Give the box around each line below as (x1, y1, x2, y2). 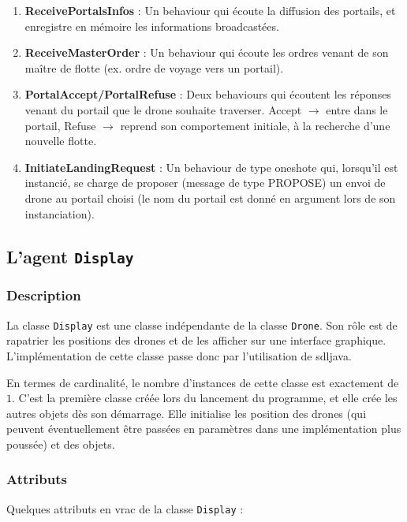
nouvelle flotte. (24, 132, 97, 149)
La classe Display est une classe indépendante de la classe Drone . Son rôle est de (6, 316, 398, 333)
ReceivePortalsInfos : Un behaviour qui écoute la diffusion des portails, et (24, 2, 396, 18)
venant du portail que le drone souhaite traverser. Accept (24, 101, 302, 117)
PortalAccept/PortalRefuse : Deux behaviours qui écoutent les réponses (24, 86, 391, 103)
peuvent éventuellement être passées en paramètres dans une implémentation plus (6, 420, 401, 437)
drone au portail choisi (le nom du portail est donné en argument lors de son (24, 189, 396, 206)
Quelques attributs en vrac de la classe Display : (6, 500, 244, 516)
